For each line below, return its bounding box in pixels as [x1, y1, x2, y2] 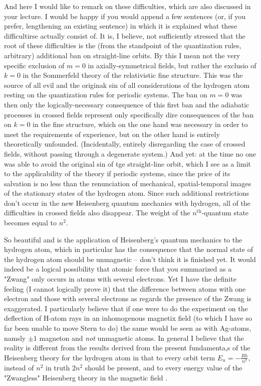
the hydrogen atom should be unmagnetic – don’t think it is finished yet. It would [4, 253, 256, 264]
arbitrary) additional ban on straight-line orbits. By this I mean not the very [4, 50, 240, 60]
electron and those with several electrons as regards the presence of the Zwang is [4, 293, 251, 304]
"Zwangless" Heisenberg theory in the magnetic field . [4, 372, 168, 382]
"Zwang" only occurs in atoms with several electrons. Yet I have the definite [4, 274, 236, 284]
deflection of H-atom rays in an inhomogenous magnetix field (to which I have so [4, 313, 252, 323]
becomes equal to [4, 217, 57, 228]
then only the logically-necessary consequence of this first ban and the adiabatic [4, 99, 249, 109]
